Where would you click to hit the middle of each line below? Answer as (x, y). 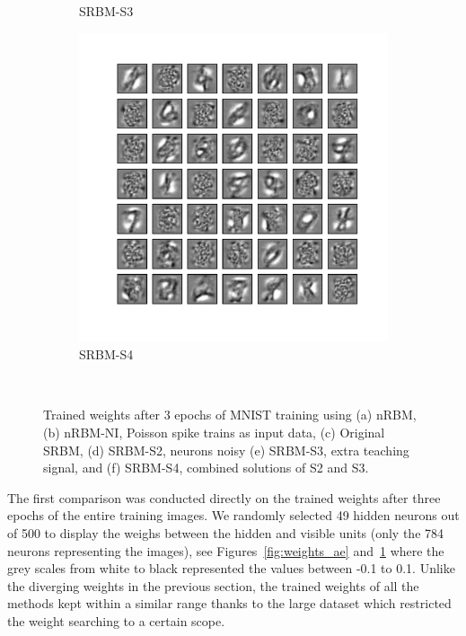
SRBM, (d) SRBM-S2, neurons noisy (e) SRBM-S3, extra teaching (226, 450)
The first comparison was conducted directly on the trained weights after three (224, 497)
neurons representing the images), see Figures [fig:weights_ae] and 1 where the (226, 550)
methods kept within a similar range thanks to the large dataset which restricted (229, 603)
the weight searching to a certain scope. (116, 620)
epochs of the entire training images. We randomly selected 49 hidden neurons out (233, 515)
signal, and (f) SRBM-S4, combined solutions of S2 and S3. (206, 468)
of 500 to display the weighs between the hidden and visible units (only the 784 (226, 532)
